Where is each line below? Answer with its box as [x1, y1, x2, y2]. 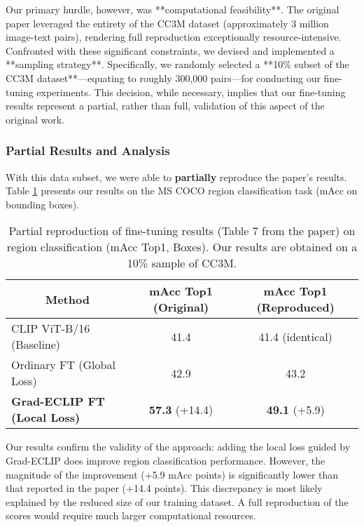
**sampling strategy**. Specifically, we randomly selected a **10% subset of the [6, 57, 349, 72]
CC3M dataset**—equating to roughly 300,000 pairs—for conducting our [6, 70, 321, 85]
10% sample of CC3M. [127, 255, 237, 272]
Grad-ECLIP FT [11, 393, 105, 410]
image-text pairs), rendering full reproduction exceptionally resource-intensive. [6, 29, 342, 44]
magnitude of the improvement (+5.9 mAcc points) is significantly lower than [6, 467, 339, 481]
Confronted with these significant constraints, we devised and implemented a [6, 43, 335, 58]
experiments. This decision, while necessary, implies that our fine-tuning [36, 84, 346, 99]
